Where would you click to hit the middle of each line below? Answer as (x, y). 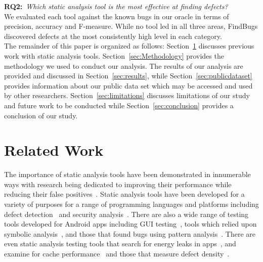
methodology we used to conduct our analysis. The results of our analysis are (124, 65)
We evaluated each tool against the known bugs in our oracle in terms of (117, 16)
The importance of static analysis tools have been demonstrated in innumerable (127, 174)
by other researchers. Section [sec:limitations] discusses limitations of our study (127, 95)
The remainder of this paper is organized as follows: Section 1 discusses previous (129, 46)
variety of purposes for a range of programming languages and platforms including (131, 204)
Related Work (54, 150)
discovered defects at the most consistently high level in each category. (113, 36)
